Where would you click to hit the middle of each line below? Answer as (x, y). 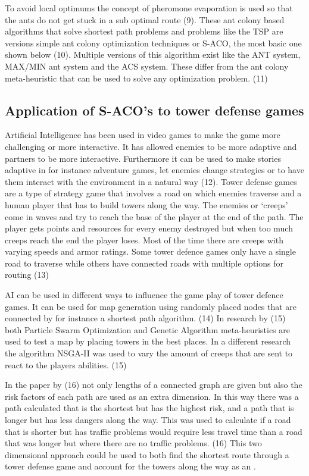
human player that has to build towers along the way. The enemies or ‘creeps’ (146, 204)
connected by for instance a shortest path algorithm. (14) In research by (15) (145, 318)
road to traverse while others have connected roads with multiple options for (144, 263)
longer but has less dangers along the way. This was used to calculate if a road (148, 420)
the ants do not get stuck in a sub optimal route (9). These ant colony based (145, 19)
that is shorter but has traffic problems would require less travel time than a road (154, 431)
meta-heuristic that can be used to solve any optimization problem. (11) (136, 78)
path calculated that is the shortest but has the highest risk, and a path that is (149, 408)
